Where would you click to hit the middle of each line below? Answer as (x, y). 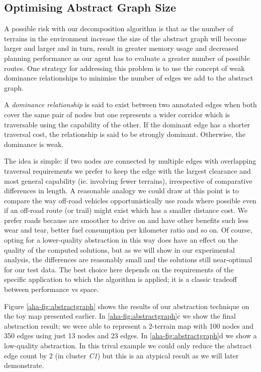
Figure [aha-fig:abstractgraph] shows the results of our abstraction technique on (127, 306)
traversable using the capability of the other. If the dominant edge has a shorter (127, 124)
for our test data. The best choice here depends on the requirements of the (119, 269)
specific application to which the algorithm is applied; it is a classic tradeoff (120, 279)
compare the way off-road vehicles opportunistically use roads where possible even (130, 200)
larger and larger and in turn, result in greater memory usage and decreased (121, 48)
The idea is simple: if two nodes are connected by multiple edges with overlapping (130, 161)
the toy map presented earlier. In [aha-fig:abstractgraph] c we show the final (120, 316)
